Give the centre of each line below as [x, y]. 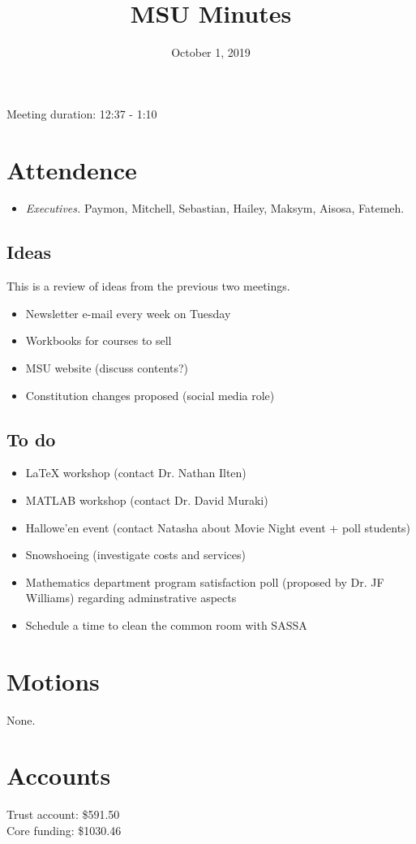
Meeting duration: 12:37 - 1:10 [82, 113]
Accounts [59, 775]
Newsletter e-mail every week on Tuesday [128, 313]
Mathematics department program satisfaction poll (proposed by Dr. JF [205, 581]
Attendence [72, 169]
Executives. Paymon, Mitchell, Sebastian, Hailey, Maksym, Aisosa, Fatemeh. [215, 208]
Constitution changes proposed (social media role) [150, 395]
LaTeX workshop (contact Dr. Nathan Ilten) [136, 473]
